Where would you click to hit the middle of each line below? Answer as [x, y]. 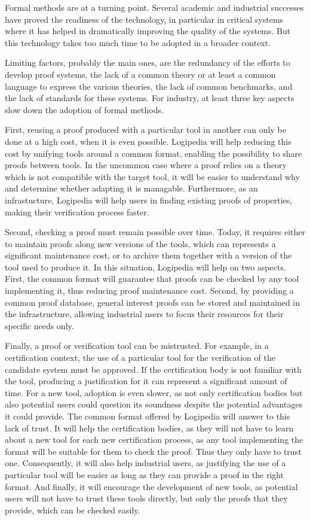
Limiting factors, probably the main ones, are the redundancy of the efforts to [148, 63]
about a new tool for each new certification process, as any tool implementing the [154, 440]
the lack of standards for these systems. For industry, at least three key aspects [150, 98]
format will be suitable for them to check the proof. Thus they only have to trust [153, 451]
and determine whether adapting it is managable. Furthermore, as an [131, 188]
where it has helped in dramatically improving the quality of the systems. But [148, 31]
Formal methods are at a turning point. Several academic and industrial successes [154, 7]
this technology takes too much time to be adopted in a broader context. [138, 42]
